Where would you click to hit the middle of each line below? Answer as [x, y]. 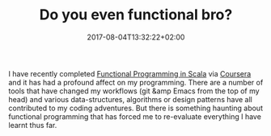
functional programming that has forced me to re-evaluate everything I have [135, 116]
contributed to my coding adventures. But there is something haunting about [135, 108]
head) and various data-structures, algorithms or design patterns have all [130, 99]
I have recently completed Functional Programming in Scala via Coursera [130, 73]
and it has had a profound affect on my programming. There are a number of [136, 82]
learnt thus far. [33, 125]
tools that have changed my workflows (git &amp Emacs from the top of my [134, 91]
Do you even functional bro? [136, 15]
